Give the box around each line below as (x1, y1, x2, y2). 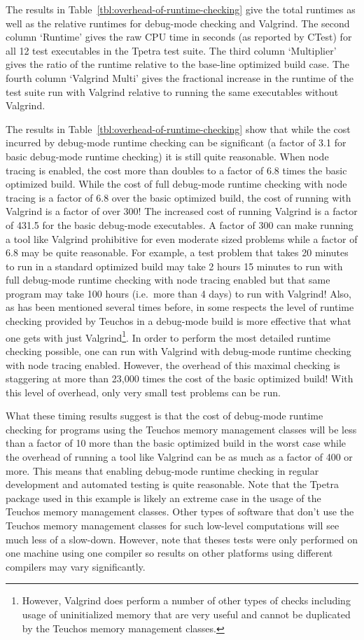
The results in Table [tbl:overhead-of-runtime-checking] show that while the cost (6, 121, 351, 136)
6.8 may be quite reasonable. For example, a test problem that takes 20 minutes (6, 245, 349, 260)
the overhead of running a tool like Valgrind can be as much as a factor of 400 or (6, 450, 353, 464)
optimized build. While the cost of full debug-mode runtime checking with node (6, 176, 347, 191)
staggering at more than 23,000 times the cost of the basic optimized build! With (6, 371, 353, 386)
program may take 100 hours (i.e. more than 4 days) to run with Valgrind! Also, (6, 286, 351, 300)
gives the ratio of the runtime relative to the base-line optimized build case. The (6, 57, 350, 71)
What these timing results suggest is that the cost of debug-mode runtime (6, 408, 323, 423)
